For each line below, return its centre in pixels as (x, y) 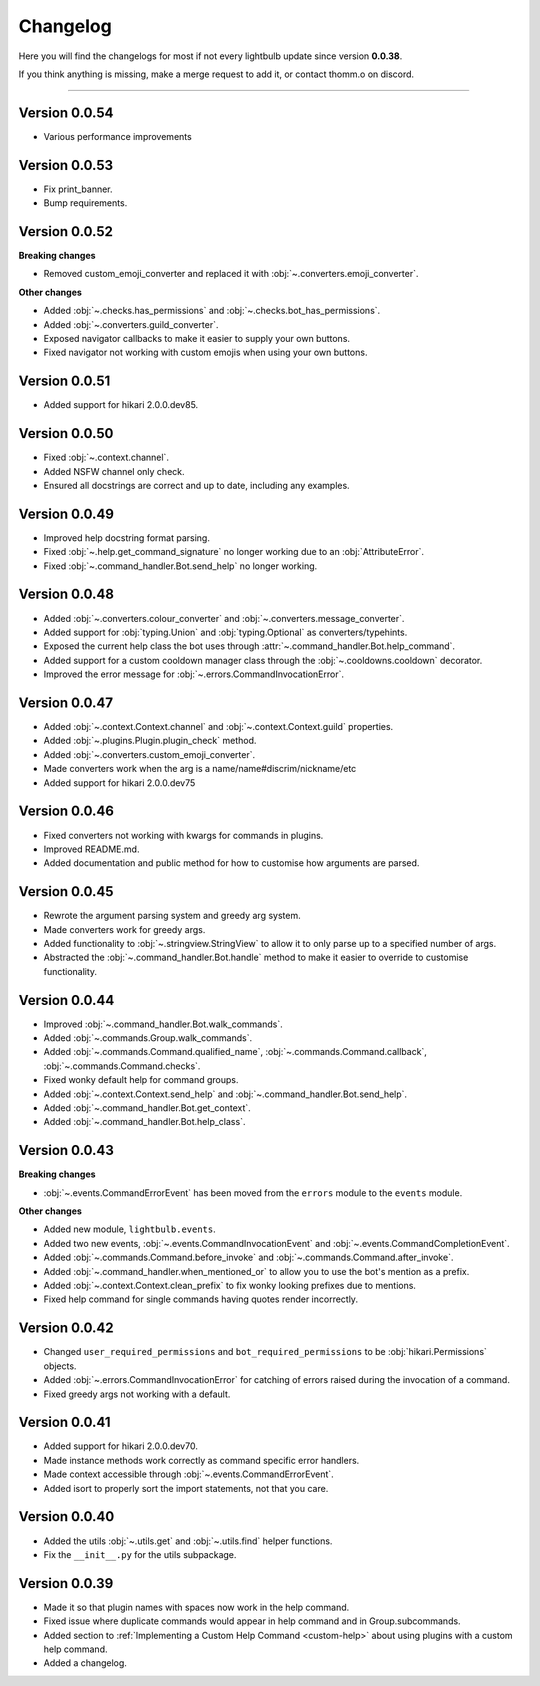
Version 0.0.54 (66, 112)
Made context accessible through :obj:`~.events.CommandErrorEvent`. (188, 1474)
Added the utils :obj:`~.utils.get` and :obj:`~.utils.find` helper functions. (188, 1541)
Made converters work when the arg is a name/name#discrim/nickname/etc (200, 769)
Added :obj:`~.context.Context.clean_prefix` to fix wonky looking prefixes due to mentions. (230, 1286)
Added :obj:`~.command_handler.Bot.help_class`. (144, 1122)
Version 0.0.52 (66, 231)
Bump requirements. (85, 203)
